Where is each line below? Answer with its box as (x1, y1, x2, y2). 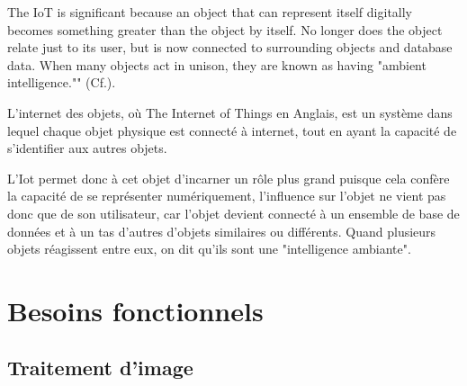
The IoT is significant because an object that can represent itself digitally (7, 3, 413, 21)
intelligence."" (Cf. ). (7, 73, 116, 92)
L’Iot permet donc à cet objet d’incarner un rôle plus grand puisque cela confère (7, 168, 450, 187)
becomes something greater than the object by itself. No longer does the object (7, 20, 443, 39)
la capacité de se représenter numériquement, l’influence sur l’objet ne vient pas (7, 186, 446, 205)
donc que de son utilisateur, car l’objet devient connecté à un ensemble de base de (7, 203, 460, 222)
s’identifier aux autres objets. (7, 139, 167, 157)
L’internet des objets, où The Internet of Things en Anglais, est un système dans (7, 103, 453, 121)
